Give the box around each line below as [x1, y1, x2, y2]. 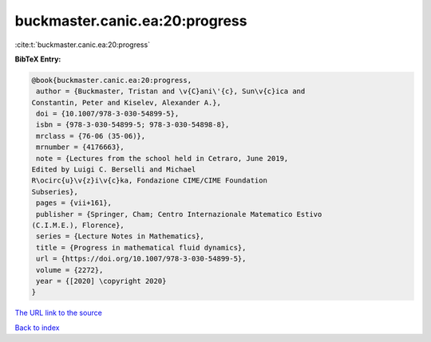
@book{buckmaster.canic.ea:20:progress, [31, 76, 192, 85]
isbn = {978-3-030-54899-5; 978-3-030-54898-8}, [36, 120, 230, 129]
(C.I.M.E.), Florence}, [31, 221, 125, 230]
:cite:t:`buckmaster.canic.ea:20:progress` [14, 40, 151, 49]
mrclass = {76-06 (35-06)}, [36, 132, 146, 140]
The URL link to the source [14, 308, 103, 318]
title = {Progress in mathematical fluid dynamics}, [36, 243, 247, 252]
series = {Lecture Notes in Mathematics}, [36, 232, 205, 241]
